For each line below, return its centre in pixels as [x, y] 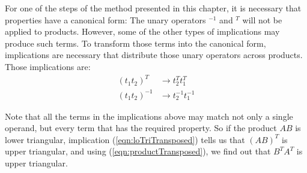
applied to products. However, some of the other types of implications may [142, 31]
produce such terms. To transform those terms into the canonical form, [135, 43]
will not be [262, 19]
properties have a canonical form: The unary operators [105, 19]
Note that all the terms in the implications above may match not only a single [149, 116]
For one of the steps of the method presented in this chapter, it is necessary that [153, 8]
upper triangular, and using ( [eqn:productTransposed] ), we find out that [138, 151]
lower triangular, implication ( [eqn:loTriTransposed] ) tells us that [125, 139]
